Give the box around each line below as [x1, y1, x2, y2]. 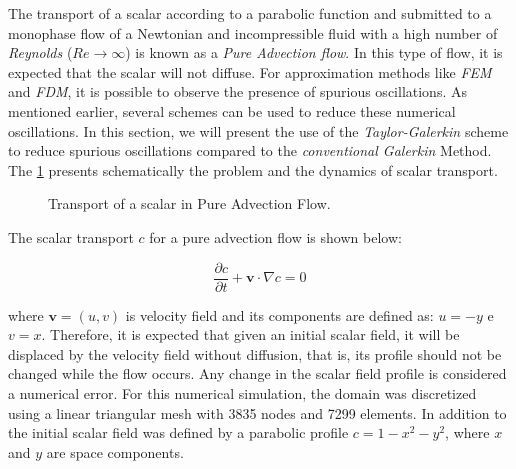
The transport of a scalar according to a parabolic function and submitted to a [8, 3, 492, 23]
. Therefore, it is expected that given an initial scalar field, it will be [41, 324, 460, 345]
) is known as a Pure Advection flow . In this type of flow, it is [125, 42, 503, 63]
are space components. [46, 441, 184, 462]
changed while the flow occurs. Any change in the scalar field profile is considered [8, 363, 507, 384]
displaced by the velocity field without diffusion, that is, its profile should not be [8, 343, 502, 364]
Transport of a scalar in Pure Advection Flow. [48, 193, 331, 214]
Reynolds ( [8, 42, 73, 63]
